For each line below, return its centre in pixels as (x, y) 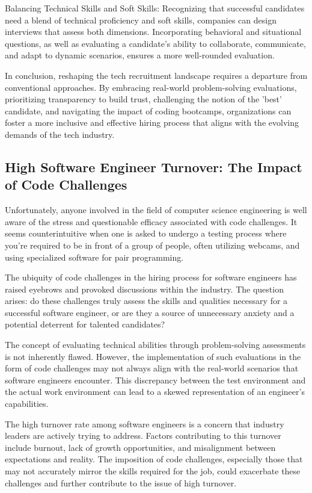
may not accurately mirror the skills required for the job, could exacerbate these (153, 471)
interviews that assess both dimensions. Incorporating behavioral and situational (153, 32)
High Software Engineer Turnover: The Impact (154, 166)
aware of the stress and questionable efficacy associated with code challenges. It (151, 221)
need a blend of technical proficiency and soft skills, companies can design (141, 20)
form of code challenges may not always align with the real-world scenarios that (152, 368)
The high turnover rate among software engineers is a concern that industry (145, 423)
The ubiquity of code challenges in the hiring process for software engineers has (151, 277)
